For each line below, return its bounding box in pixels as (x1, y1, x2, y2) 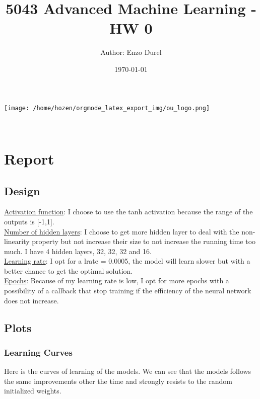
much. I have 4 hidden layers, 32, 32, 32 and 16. (4, 246, 152, 256)
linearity (4, 236, 30, 247)
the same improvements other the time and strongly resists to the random (4, 375, 232, 386)
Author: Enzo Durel (100, 47, 162, 57)
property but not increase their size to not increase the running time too (32, 236, 256, 247)
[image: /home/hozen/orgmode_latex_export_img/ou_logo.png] (4, 104, 210, 112)
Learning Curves (4, 346, 73, 358)
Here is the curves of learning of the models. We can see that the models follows (4, 366, 251, 376)
